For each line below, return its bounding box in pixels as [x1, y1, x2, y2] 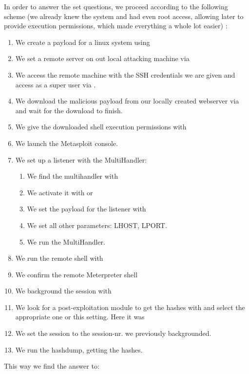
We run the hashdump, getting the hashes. [15, 344, 143, 354]
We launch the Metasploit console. [15, 138, 118, 148]
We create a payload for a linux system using [15, 37, 150, 47]
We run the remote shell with [15, 253, 103, 263]
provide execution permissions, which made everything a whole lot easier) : [4, 21, 228, 31]
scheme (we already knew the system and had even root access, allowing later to [4, 11, 244, 21]
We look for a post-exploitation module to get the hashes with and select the [15, 302, 245, 312]
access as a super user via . [15, 79, 96, 89]
